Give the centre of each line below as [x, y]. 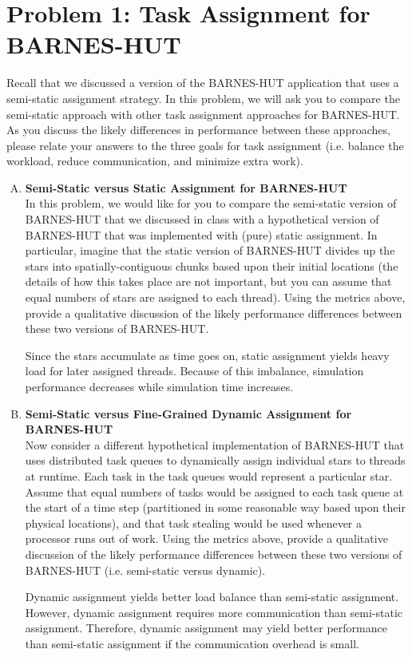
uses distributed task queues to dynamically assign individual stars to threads [215, 460]
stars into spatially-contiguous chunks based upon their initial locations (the [212, 265]
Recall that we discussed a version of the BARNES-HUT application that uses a [203, 83]
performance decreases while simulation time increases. [159, 386]
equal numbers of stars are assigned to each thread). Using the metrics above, [215, 297]
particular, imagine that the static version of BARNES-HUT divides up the [210, 250]
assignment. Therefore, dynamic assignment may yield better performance [206, 628]
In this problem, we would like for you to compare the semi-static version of [211, 203]
